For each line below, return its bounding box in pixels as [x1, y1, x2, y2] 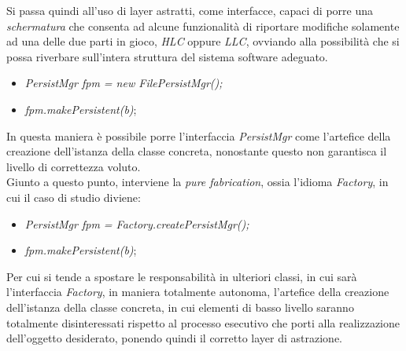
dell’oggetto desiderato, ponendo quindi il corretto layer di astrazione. [6, 330, 342, 346]
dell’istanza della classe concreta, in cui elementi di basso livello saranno [6, 298, 354, 315]
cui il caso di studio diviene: [6, 188, 141, 205]
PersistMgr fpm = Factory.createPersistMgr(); [24, 215, 249, 232]
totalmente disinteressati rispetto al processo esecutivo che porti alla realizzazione [6, 314, 400, 331]
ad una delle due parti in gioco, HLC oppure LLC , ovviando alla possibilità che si [6, 33, 400, 49]
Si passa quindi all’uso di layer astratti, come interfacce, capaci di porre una [6, 2, 374, 18]
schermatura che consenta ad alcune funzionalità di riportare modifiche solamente [6, 17, 400, 34]
